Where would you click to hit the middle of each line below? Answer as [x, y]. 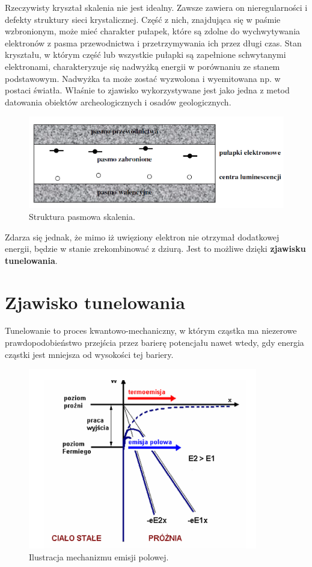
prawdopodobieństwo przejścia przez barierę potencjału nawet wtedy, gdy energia [154, 343]
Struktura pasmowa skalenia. [82, 216]
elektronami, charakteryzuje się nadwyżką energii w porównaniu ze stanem [142, 66]
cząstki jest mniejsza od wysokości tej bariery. [89, 354]
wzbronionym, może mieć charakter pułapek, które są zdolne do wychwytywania [153, 31]
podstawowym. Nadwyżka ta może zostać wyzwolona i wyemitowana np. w [143, 78]
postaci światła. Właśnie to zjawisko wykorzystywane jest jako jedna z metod [147, 90]
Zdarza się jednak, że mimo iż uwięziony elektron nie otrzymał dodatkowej [142, 237]
